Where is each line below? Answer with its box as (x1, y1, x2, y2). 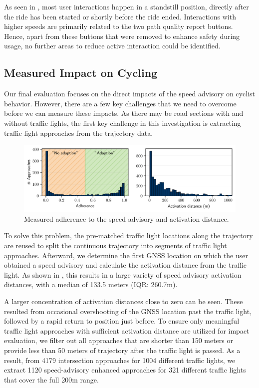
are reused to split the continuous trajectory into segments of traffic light (4, 240, 227, 251)
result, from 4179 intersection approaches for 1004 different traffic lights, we (4, 355, 236, 365)
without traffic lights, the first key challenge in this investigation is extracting (4, 117, 241, 128)
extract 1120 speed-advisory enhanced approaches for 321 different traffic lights (4, 365, 246, 375)
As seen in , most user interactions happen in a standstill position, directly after (4, 1, 249, 11)
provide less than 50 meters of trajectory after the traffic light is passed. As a (4, 345, 241, 356)
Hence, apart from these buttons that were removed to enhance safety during (4, 30, 240, 41)
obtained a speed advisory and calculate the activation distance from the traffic (4, 260, 247, 270)
